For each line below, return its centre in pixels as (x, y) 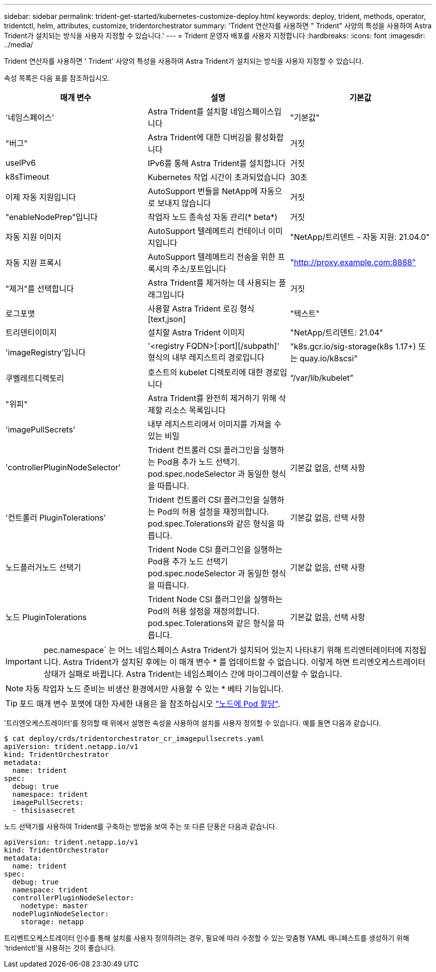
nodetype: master (54, 906)
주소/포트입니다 (199, 269)
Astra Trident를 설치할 (188, 111)
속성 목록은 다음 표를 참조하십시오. (57, 78)
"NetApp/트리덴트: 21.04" (336, 332)
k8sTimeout (27, 177)
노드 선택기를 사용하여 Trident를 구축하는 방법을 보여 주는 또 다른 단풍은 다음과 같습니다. (141, 826)
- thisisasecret (44, 810)
